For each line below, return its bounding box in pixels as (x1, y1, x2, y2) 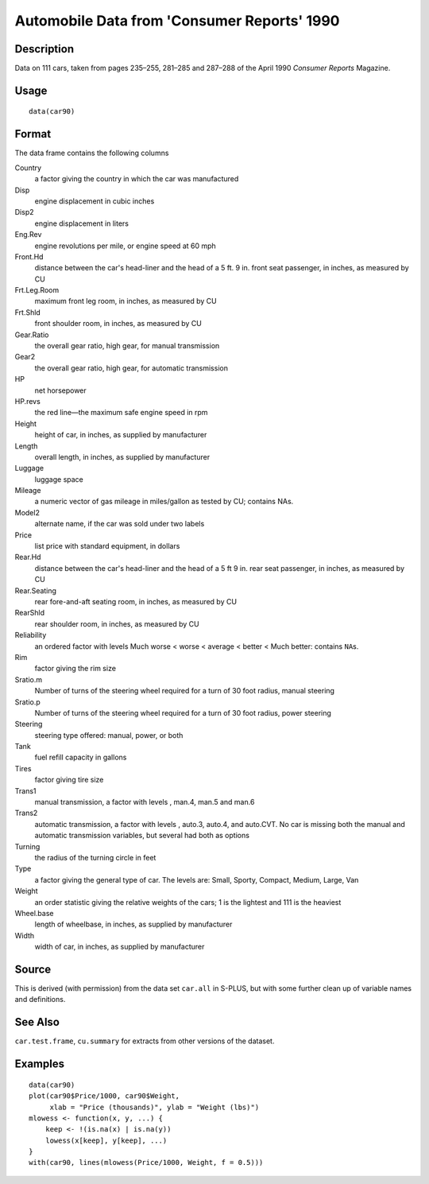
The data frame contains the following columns (14, 148, 169, 158)
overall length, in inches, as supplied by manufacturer (34, 452, 211, 461)
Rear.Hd (14, 553, 41, 562)
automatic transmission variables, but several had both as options (34, 831, 250, 840)
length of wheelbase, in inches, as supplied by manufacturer (34, 919, 233, 930)
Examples (14, 1058, 65, 1071)
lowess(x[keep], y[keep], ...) (44, 1135, 168, 1145)
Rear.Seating (14, 585, 57, 596)
